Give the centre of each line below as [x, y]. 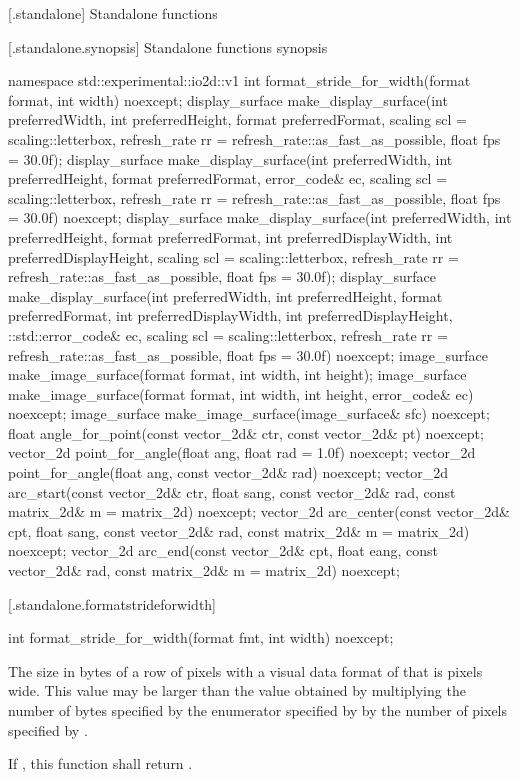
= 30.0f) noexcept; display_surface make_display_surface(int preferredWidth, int [260, 217]
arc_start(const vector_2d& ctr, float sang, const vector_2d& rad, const [232, 491]
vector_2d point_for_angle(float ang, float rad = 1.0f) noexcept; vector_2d [242, 452]
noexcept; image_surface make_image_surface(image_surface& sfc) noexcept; [249, 413]
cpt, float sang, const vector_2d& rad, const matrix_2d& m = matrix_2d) [239, 530]
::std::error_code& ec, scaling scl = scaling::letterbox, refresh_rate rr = [228, 334]
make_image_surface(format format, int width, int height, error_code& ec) [241, 393]
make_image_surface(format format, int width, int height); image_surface [237, 374]
